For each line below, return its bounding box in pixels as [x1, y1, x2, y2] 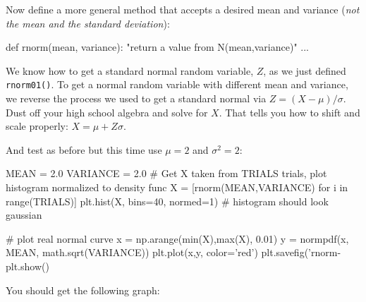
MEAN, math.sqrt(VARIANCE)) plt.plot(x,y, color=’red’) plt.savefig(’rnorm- [6, 245, 341, 260]
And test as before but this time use [6, 142, 162, 157]
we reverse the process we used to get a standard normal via [6, 91, 267, 106]
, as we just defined [263, 63, 346, 78]
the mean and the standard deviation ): [6, 16, 170, 30]
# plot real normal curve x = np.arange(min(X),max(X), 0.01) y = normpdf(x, [6, 231, 349, 246]
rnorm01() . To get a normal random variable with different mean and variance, [6, 77, 348, 92]
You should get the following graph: [6, 282, 160, 297]
